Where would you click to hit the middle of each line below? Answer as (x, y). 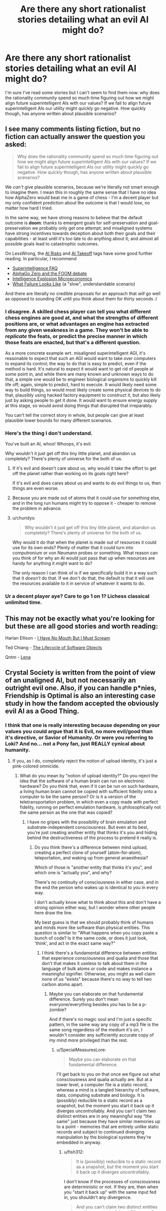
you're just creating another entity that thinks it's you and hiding (92, 832)
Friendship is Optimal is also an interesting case (80, 696)
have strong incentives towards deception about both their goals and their (80, 233)
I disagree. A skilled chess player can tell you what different (78, 311)
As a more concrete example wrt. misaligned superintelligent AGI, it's (75, 353)
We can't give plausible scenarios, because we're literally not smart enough (82, 187)
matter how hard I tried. (29, 208)
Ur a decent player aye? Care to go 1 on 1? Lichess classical (77, 596)
